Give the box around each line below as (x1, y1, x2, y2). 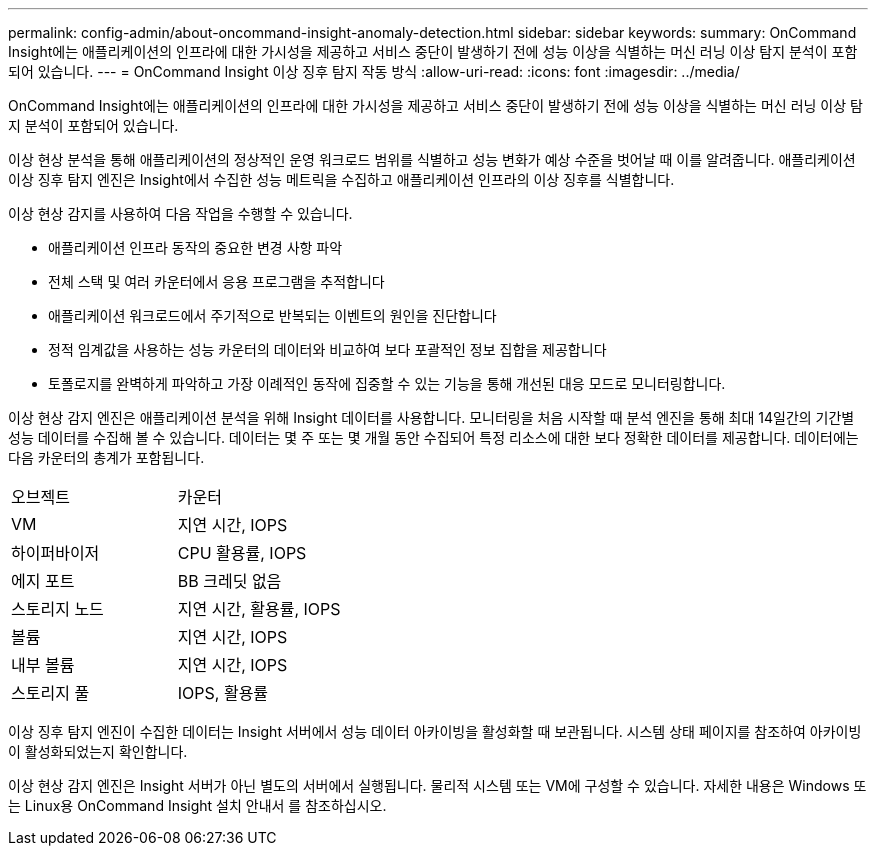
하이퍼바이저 (11, 543, 100, 563)
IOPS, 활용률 (177, 683, 269, 703)
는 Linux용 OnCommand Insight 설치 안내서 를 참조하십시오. (8, 797, 387, 814)
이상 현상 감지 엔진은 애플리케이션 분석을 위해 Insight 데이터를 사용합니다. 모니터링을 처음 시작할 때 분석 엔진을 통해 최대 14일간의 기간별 (8, 409, 855, 426)
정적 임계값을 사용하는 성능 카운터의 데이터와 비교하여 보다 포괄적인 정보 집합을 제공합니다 (48, 341, 607, 358)
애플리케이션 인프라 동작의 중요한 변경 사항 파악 (48, 239, 343, 256)
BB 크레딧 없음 (177, 571, 282, 591)
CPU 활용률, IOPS (177, 543, 307, 563)
